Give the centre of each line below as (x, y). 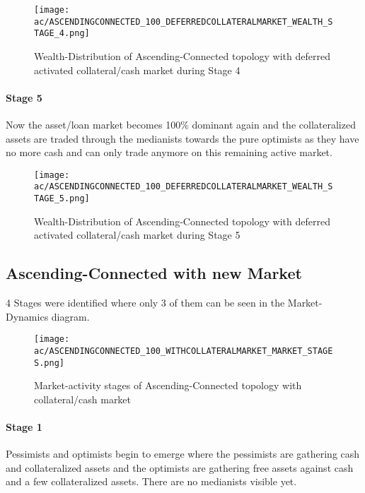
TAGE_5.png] (62, 199)
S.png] (49, 363)
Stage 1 (24, 427)
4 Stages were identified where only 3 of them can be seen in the (145, 303)
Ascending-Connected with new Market (154, 273)
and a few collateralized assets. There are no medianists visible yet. (151, 481)
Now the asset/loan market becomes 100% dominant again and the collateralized (181, 124)
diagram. (70, 316)
